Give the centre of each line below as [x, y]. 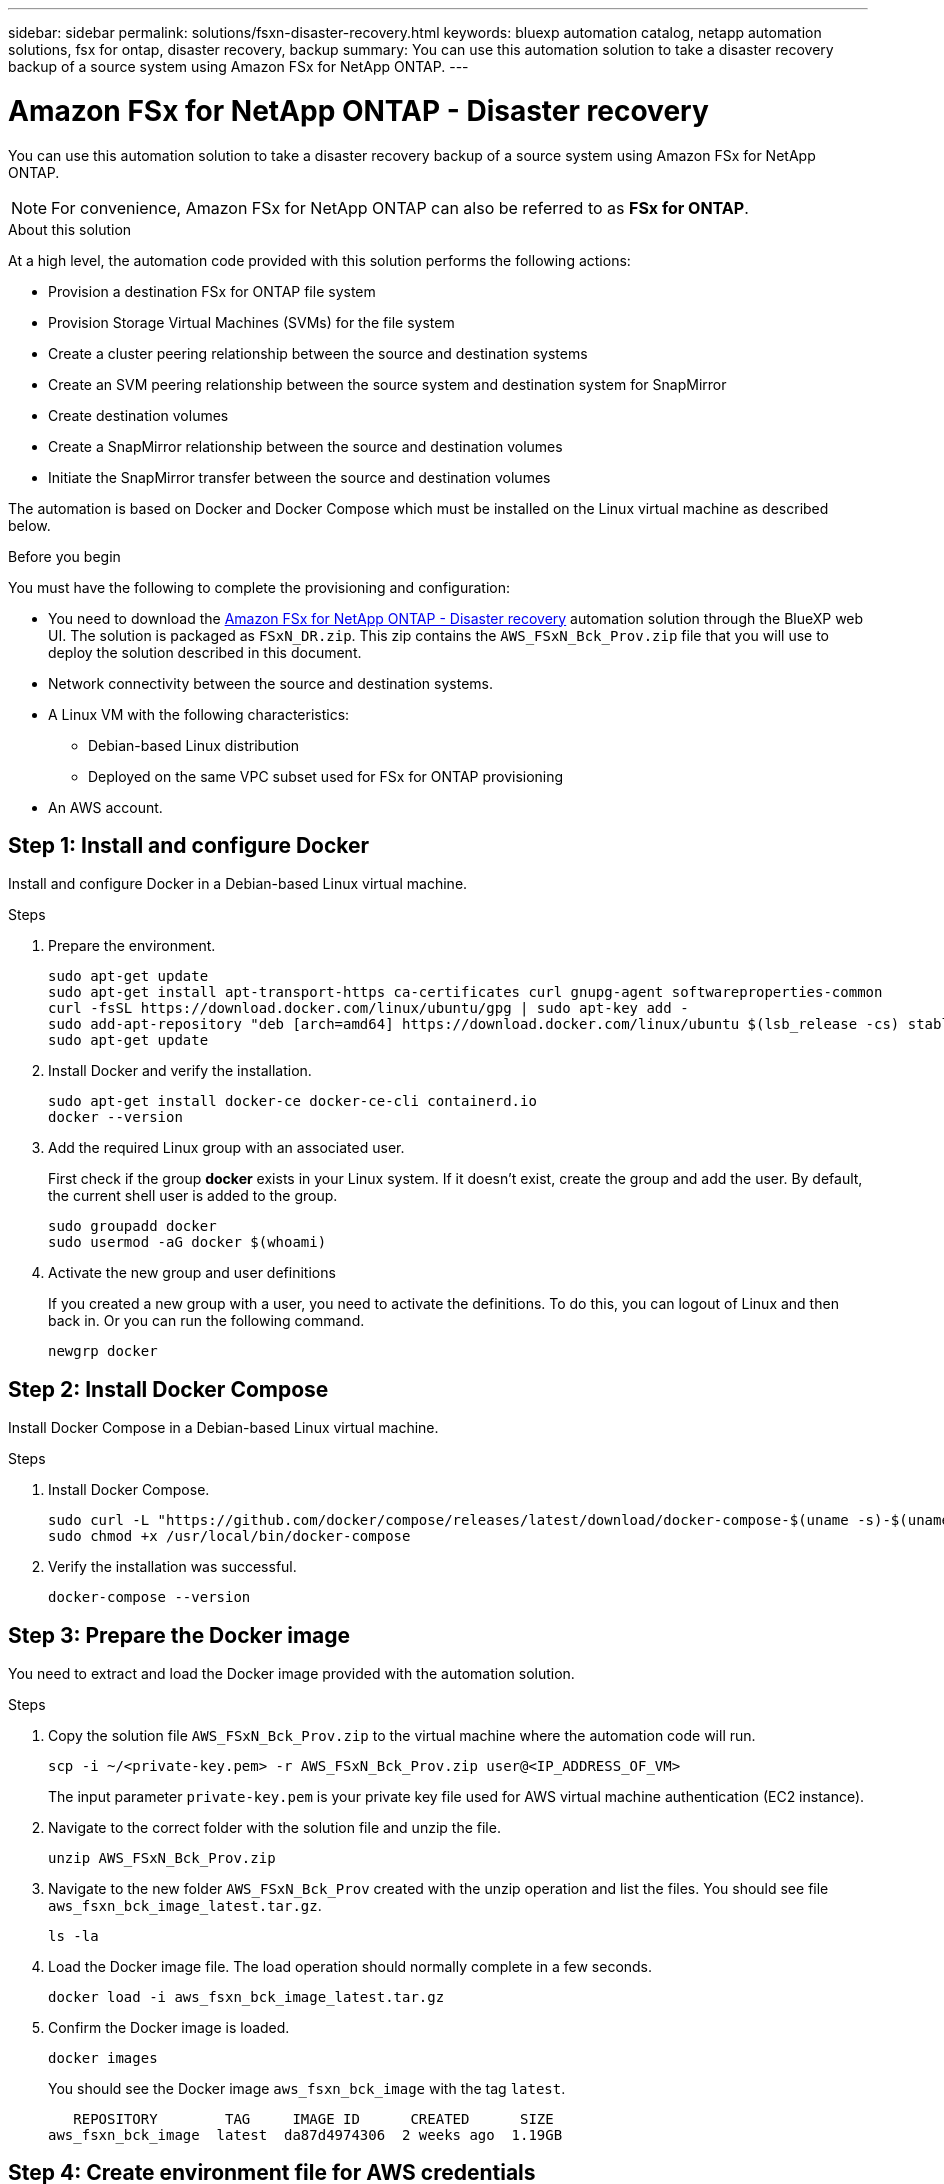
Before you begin [64, 556]
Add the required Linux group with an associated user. [226, 1148]
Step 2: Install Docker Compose [168, 1389]
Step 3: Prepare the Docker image [179, 1635]
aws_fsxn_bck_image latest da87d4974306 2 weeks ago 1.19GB [305, 2135]
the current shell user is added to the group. [193, 1196]
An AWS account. [105, 807]
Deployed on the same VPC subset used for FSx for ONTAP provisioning [326, 776]
